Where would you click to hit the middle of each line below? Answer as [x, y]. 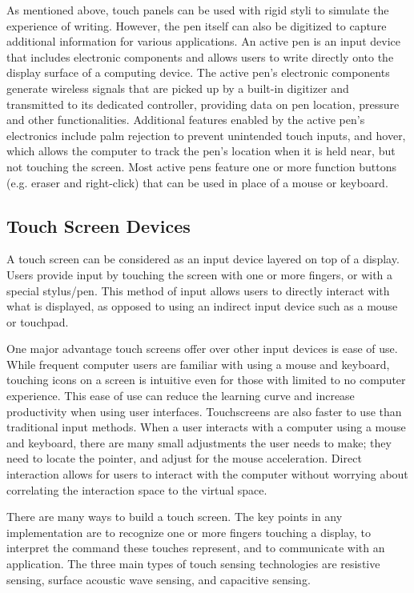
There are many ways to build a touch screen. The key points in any [175, 517]
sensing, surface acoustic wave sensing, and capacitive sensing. [159, 579]
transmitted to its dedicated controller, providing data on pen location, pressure [203, 104]
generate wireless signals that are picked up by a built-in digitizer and [178, 88]
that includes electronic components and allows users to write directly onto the [200, 56]
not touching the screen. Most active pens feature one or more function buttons [201, 166]
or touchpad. [38, 321]
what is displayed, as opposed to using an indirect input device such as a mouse [202, 306]
